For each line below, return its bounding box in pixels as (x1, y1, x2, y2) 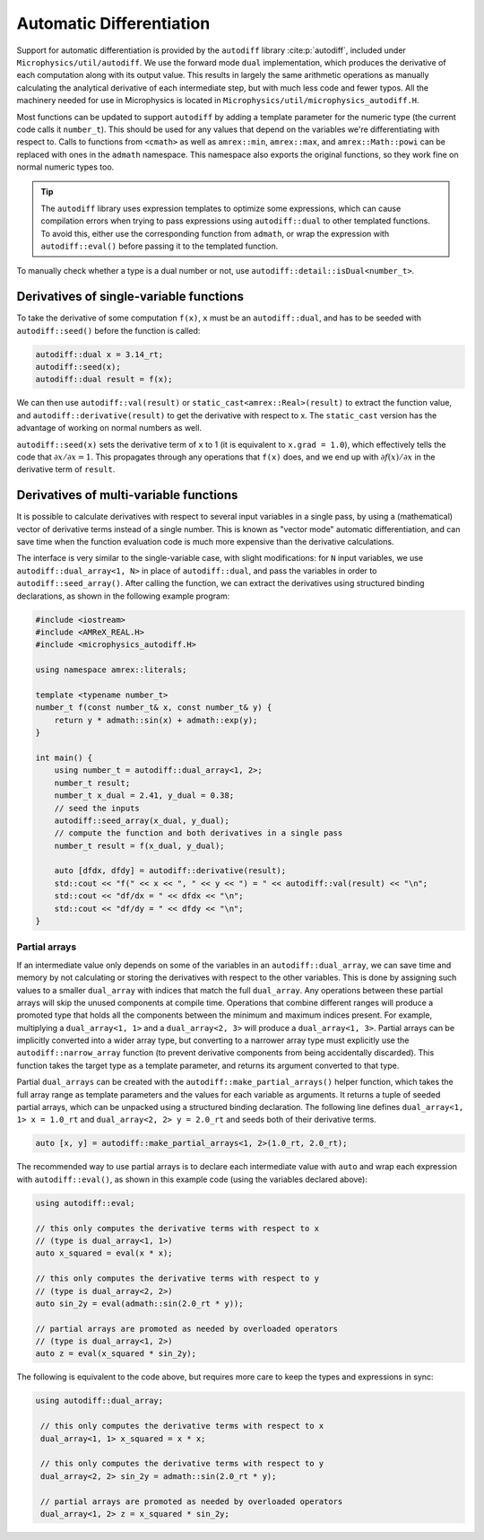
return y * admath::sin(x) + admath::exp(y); (54, 714, 258, 725)
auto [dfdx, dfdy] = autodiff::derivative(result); (54, 866, 287, 876)
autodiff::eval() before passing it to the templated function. (40, 241, 279, 251)
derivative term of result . (16, 464, 116, 475)
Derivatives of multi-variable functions (16, 487, 238, 503)
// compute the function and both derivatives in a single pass (54, 828, 343, 838)
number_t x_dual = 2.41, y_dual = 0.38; (54, 791, 235, 801)
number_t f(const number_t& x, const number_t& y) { (35, 703, 272, 713)
